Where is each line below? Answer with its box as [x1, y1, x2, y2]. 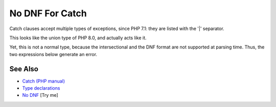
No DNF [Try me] [22, 92, 58, 98]
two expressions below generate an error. [9, 51, 97, 57]
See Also [9, 64, 38, 73]
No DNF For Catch [9, 8, 87, 19]
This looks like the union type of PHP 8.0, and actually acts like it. [9, 35, 147, 41]
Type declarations [22, 85, 60, 91]
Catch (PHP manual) [22, 78, 65, 84]
